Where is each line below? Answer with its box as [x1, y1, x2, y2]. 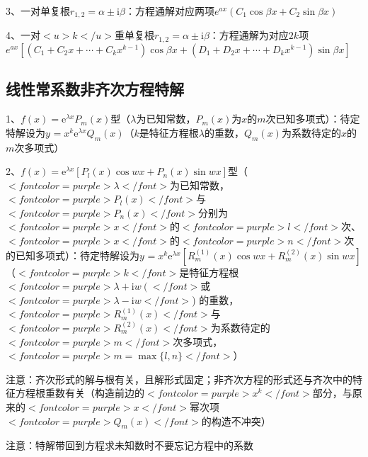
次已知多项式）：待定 [265, 111, 360, 126]
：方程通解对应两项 [125, 4, 214, 18]
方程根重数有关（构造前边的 [15, 385, 144, 400]
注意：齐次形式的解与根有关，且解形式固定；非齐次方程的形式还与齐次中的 [6, 371, 352, 386]
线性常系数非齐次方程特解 [6, 78, 184, 100]
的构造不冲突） [201, 413, 271, 428]
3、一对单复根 [6, 4, 70, 18]
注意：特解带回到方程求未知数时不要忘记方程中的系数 [6, 438, 253, 453]
